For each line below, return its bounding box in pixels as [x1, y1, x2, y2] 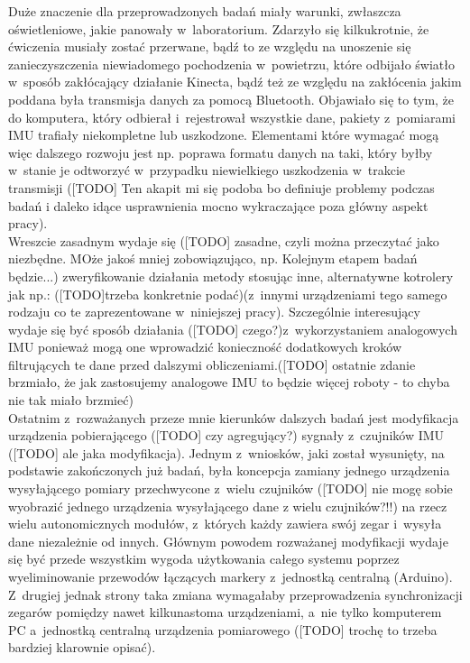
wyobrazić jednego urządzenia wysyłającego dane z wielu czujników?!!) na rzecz [8, 496, 447, 515]
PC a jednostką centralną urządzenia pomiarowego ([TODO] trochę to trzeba [8, 620, 438, 639]
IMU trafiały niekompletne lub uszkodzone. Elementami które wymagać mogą [8, 125, 439, 144]
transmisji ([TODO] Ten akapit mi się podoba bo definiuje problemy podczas [8, 178, 435, 197]
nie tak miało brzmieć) [8, 391, 134, 410]
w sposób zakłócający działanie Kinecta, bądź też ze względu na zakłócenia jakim [8, 72, 462, 91]
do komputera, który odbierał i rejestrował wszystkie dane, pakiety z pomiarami [8, 107, 456, 126]
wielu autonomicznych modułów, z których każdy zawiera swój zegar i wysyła [8, 514, 442, 533]
